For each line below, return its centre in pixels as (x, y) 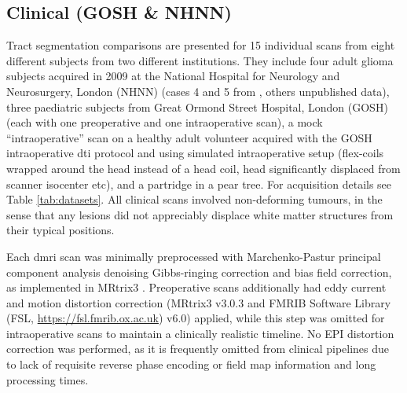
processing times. (48, 379)
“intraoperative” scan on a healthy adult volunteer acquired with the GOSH (189, 137)
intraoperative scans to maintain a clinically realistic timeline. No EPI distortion (200, 333)
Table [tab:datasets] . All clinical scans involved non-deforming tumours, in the (194, 199)
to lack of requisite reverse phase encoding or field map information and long (191, 364)
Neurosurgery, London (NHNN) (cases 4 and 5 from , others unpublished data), (198, 91)
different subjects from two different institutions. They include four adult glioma (200, 60)
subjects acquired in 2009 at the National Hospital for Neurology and (173, 76)
